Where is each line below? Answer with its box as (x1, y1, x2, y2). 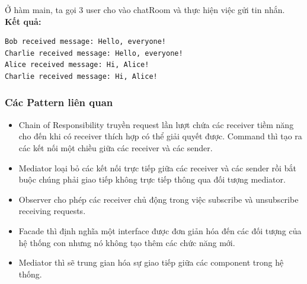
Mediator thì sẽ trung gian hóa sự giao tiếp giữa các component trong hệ (18, 256, 284, 269)
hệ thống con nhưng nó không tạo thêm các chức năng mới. (18, 236, 235, 248)
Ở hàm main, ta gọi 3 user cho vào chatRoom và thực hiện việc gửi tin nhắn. (5, 4, 285, 15)
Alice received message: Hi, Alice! (5, 60, 149, 69)
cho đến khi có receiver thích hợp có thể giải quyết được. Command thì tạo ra (18, 130, 302, 142)
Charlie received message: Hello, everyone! (5, 49, 183, 58)
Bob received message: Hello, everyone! (5, 37, 167, 46)
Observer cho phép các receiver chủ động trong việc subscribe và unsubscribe (18, 193, 299, 205)
